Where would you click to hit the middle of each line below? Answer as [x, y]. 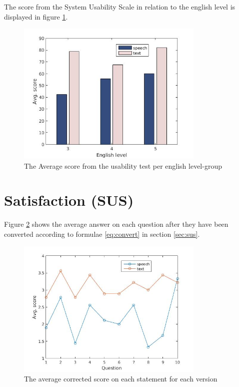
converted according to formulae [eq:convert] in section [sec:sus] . [102, 234]
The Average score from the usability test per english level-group [123, 165]
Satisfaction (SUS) [69, 200]
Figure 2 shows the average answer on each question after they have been [116, 224]
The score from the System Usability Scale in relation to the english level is [120, 7]
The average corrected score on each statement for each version [121, 379]
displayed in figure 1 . [36, 16]
